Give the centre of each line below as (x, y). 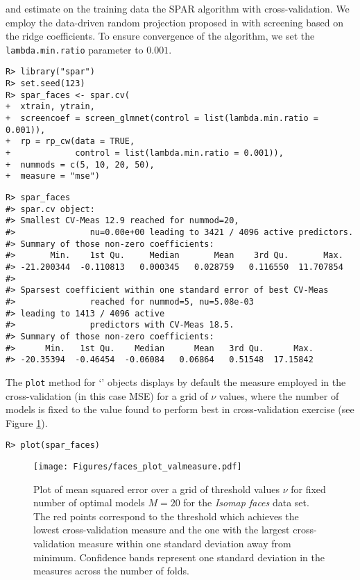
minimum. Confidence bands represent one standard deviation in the (179, 557)
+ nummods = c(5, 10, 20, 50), (80, 164)
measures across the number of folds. (111, 571)
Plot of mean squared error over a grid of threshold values (156, 489)
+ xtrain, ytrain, (50, 107)
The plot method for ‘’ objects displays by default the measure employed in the (176, 381)
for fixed (308, 489)
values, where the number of (279, 395)
